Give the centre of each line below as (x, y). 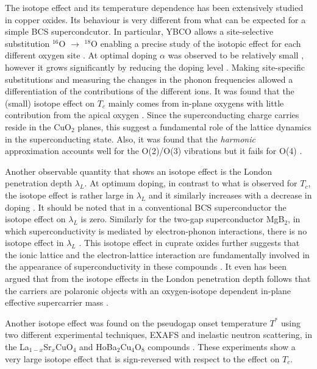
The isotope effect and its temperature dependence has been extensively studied (154, 7)
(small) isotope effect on (50, 103)
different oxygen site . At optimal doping (81, 55)
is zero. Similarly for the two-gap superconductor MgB (183, 219)
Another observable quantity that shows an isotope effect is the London (139, 171)
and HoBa (98, 347)
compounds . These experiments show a (222, 347)
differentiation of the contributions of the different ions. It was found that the (150, 91)
